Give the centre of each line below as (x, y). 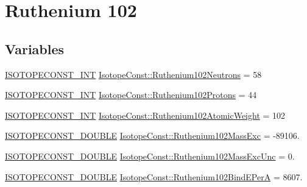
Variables (35, 48)
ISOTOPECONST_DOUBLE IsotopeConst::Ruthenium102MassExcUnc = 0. (150, 156)
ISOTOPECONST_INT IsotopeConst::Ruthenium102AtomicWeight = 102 (145, 115)
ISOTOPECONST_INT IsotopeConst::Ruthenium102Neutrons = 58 (133, 74)
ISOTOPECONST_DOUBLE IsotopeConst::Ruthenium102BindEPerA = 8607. (154, 176)
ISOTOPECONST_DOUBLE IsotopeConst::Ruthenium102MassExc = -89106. (152, 136)
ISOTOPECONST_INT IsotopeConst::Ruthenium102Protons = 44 (131, 95)
